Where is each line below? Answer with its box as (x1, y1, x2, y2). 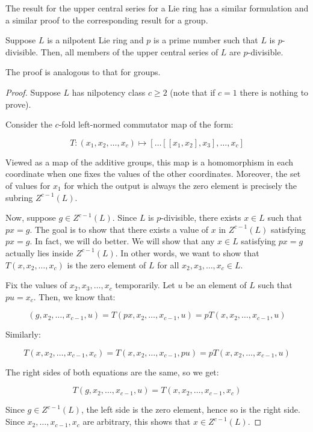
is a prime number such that (153, 34, 258, 46)
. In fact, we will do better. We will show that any (29, 235, 215, 247)
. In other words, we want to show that (115, 246, 259, 259)
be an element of (185, 279, 247, 291)
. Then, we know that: (33, 290, 116, 303)
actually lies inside (5, 246, 73, 259)
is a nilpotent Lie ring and (47, 34, 144, 46)
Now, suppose (5, 211, 56, 224)
